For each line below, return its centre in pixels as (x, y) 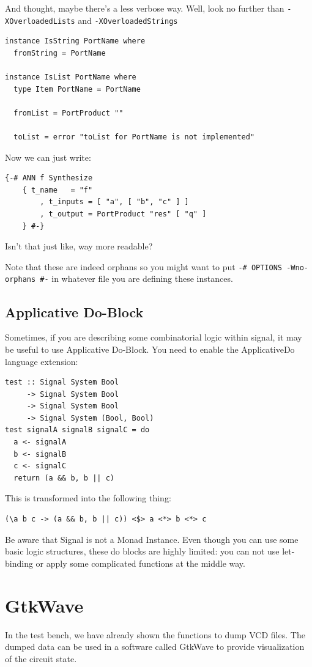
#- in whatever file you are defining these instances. (136, 278)
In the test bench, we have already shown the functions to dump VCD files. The (155, 634)
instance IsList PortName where (71, 77)
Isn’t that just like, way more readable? (79, 246)
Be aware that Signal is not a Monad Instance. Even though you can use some (152, 539)
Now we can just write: (48, 157)
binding (19, 563)
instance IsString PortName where (75, 41)
